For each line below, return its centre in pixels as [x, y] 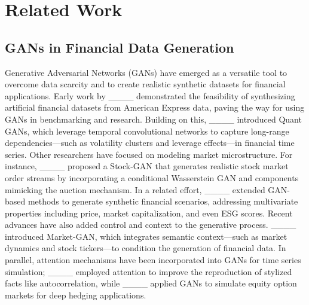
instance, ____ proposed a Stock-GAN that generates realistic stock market [147, 166]
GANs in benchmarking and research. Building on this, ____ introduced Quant [153, 119]
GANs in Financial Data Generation [120, 47]
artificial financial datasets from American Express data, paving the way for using [155, 107]
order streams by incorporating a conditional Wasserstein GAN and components [152, 177]
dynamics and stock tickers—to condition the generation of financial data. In [146, 248]
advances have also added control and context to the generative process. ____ [151, 225]
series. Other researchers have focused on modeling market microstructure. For [149, 154]
